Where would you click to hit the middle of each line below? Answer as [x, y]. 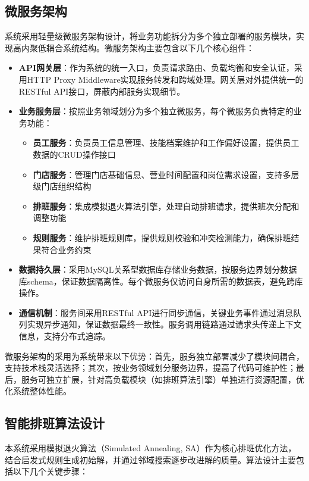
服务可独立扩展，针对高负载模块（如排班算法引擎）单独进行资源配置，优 [163, 379]
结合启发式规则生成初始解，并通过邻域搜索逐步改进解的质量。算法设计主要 [150, 459]
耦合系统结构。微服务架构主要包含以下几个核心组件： [150, 47]
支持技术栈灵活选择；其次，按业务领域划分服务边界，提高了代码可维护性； [150, 368]
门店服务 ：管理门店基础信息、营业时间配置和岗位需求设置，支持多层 [166, 174]
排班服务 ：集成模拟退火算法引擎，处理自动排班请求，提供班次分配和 [166, 206]
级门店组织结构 [62, 186]
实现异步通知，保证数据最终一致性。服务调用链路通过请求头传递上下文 [164, 324]
